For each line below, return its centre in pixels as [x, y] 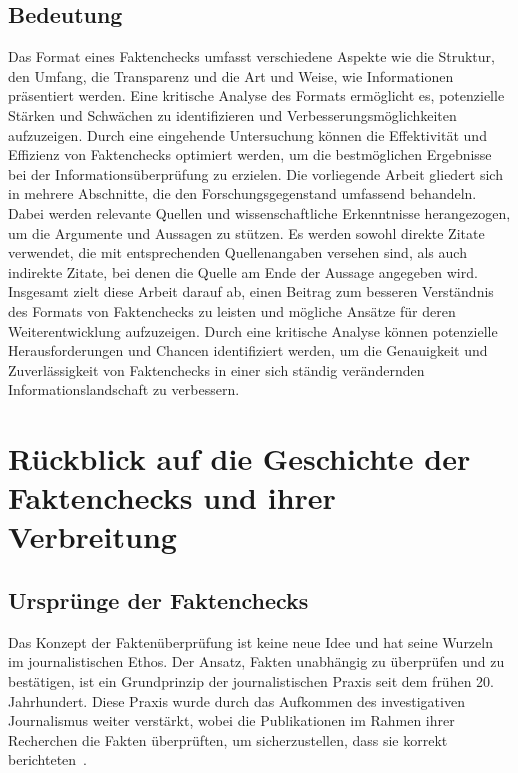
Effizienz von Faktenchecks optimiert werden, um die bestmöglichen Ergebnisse [250, 154]
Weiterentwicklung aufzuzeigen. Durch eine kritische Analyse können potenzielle [253, 330]
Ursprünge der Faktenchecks [158, 600]
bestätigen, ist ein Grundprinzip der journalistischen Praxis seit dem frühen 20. [251, 681]
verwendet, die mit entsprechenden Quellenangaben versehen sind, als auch [237, 252]
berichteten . [48, 759]
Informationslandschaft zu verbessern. [124, 389]
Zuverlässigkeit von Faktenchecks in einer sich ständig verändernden [216, 369]
